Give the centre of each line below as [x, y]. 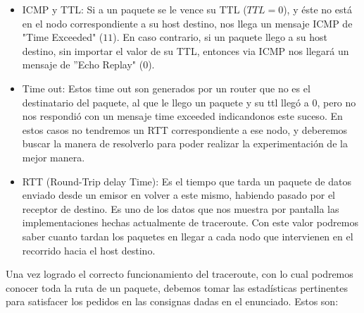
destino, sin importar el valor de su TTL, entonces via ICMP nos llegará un [186, 50]
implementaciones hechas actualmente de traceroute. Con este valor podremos [190, 222]
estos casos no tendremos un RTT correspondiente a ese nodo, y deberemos [185, 129]
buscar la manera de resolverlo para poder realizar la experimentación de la [185, 143]
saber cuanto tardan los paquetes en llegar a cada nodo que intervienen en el [188, 236]
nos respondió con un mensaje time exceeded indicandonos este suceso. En [182, 116]
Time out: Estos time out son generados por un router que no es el [166, 88]
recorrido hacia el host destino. [89, 250]
